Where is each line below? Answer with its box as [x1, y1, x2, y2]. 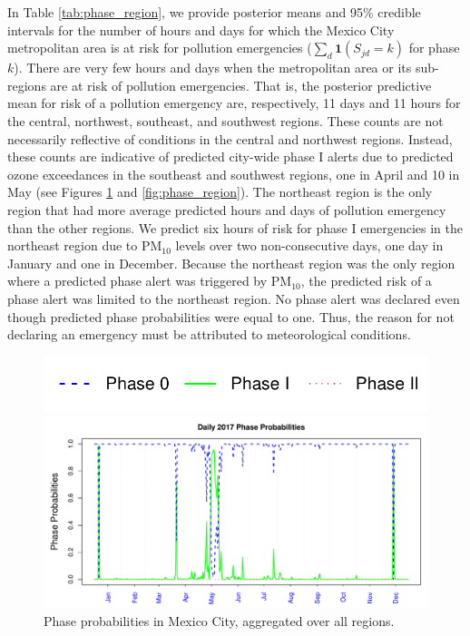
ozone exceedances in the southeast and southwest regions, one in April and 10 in [7, 164, 460, 183]
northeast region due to [7, 236, 138, 255]
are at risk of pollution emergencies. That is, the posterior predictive [50, 75, 432, 94]
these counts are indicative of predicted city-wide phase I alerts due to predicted [7, 147, 454, 166]
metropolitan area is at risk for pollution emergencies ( [7, 38, 312, 57]
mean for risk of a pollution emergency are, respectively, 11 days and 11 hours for [7, 93, 461, 113]
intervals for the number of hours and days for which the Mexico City [7, 20, 395, 39]
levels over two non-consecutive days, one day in [175, 236, 444, 255]
